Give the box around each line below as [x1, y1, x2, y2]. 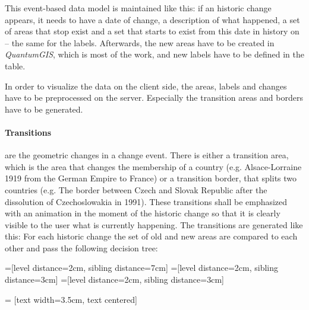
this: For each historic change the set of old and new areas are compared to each [5, 230, 298, 242]
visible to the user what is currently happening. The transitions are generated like [5, 218, 303, 231]
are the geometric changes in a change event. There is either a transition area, [5, 149, 289, 161]
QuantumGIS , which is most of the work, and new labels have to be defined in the [5, 48, 304, 60]
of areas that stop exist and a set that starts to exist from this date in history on [5, 25, 299, 37]
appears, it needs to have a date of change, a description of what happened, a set [5, 13, 300, 25]
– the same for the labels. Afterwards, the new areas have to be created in [5, 36, 275, 49]
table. [5, 59, 26, 72]
